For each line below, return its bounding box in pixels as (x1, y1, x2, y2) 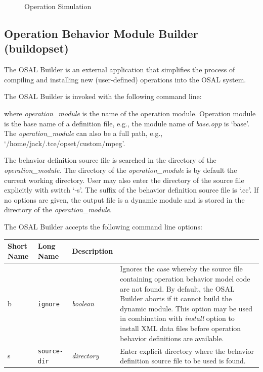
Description (72, 245, 113, 256)
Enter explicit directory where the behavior (120, 345, 254, 356)
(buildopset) (4, 40, 69, 56)
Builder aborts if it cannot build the (120, 293, 232, 304)
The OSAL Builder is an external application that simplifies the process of (4, 64, 235, 75)
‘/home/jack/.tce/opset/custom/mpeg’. (4, 137, 125, 148)
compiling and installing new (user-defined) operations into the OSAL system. (4, 74, 246, 84)
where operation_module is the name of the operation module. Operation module (4, 108, 256, 118)
